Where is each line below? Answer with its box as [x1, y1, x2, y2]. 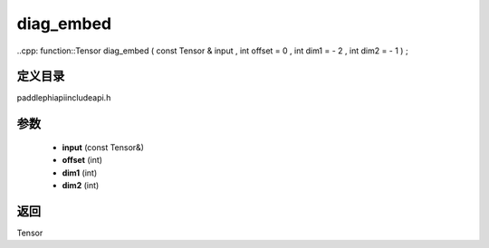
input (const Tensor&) [62, 141, 145, 153]
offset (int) [62, 155, 103, 166]
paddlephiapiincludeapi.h [16, 92, 111, 103]
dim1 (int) [62, 167, 98, 178]
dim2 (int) [62, 180, 100, 191]
